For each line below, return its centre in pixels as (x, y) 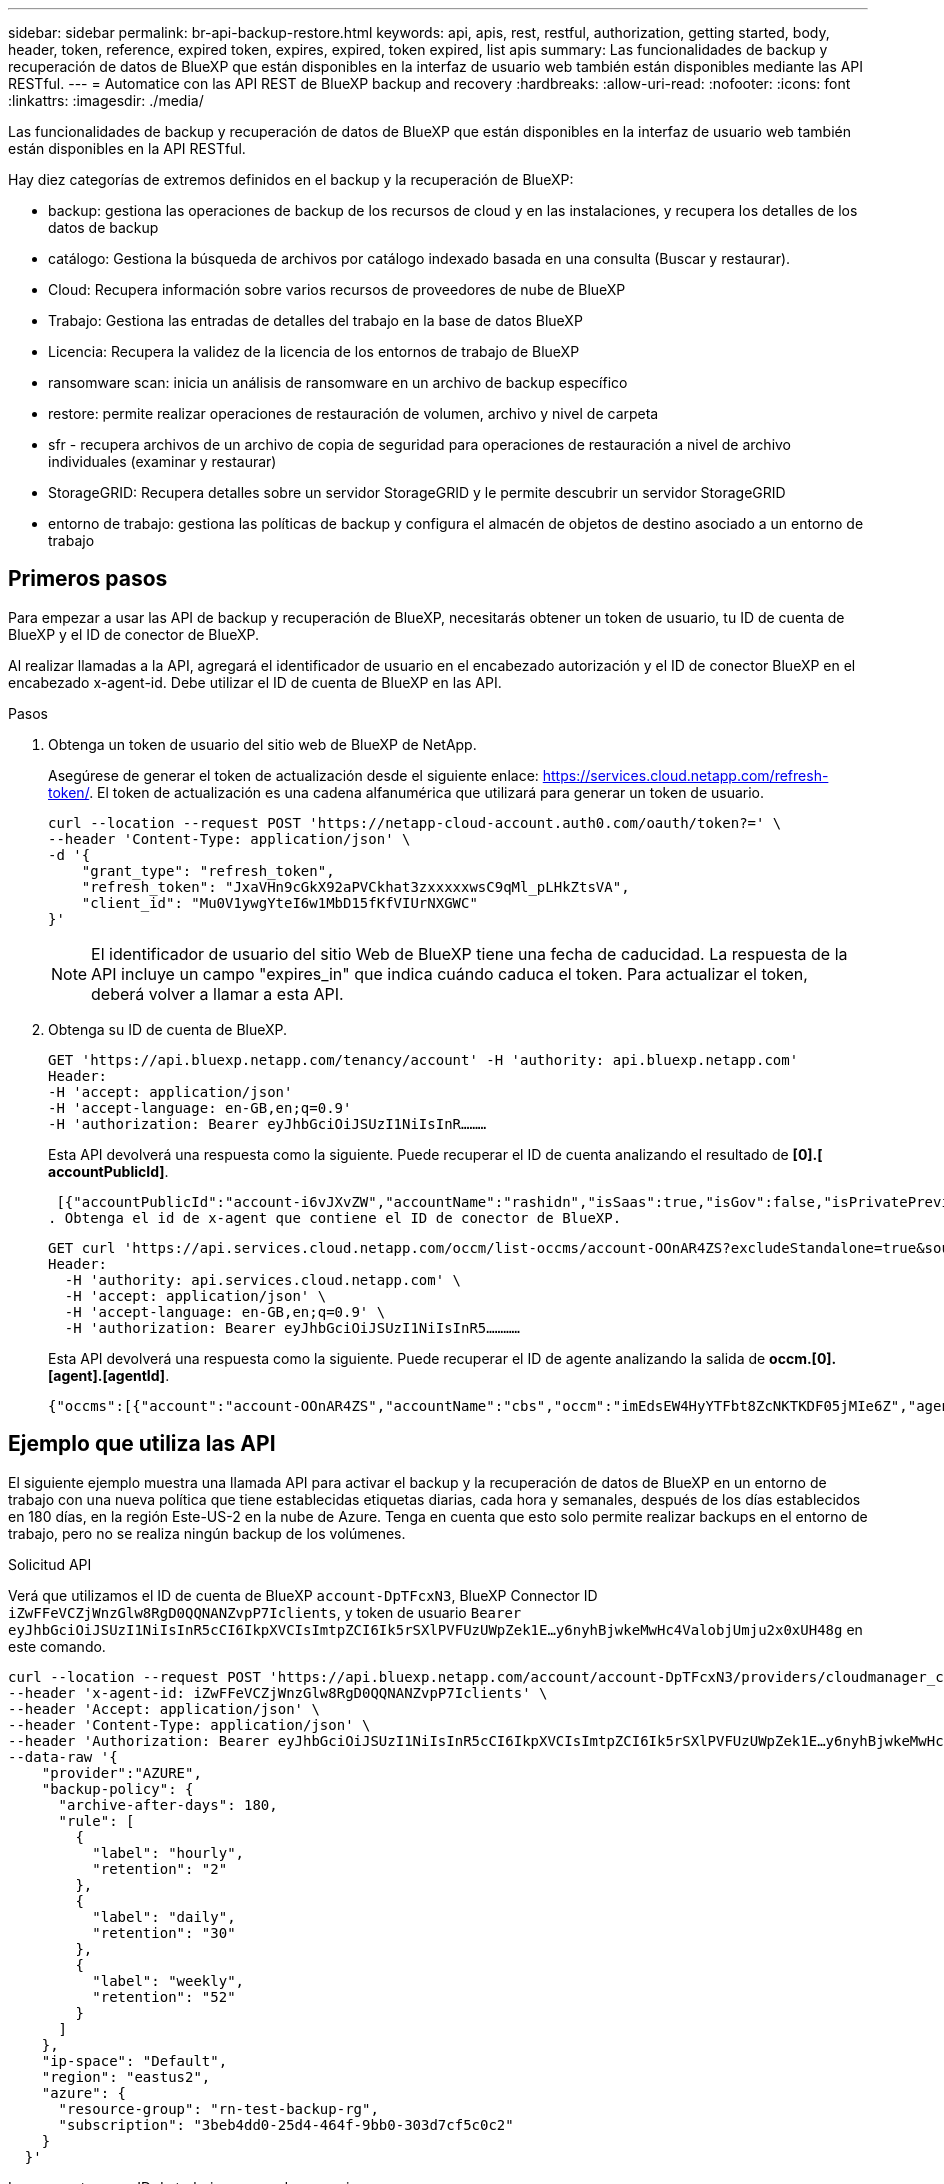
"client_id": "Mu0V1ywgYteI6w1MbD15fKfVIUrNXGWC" (279, 902)
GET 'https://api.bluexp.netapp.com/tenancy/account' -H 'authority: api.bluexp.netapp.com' (423, 1059)
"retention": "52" (164, 1996)
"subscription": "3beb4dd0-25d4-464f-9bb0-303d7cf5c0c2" (286, 2124)
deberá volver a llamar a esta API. (217, 993)
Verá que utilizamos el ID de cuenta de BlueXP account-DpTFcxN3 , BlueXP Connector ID (303, 1595)
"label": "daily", (164, 1916)
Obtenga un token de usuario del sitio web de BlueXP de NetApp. (262, 744)
